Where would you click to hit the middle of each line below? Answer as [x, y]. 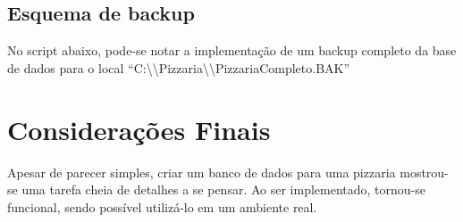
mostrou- [424, 172]
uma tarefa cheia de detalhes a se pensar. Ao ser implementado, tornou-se [223, 189]
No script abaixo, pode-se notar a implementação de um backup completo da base [232, 50]
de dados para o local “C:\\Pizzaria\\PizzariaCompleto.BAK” [179, 67]
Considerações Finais [139, 129]
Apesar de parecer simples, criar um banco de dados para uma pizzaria [202, 172]
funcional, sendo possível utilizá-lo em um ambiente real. [162, 206]
